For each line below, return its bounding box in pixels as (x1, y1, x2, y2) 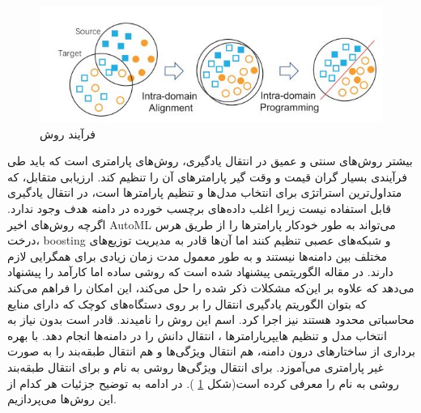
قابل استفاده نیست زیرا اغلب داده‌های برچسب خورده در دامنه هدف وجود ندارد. (7, 200, 391, 216)
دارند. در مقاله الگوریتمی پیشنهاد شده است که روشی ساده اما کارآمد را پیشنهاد (7, 263, 393, 280)
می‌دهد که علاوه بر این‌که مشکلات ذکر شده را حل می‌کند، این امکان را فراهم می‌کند (7, 279, 415, 296)
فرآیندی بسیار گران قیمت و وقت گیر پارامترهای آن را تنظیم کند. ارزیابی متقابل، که (7, 168, 407, 185)
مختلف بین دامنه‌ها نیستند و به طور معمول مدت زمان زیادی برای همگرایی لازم (7, 247, 387, 264)
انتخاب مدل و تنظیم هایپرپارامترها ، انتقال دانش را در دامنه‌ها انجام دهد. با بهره (7, 326, 387, 343)
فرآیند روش (40, 125, 96, 142)
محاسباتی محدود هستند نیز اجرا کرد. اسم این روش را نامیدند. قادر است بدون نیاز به (7, 311, 415, 328)
